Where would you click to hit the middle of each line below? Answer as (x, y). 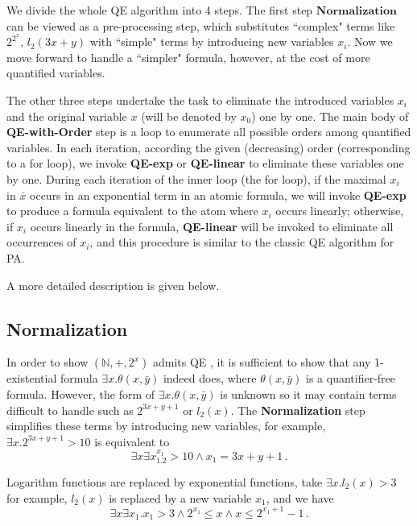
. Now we (370, 41)
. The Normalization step (298, 410)
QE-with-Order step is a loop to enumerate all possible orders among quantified (209, 132)
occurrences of (41, 242)
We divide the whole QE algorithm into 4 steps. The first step (160, 10)
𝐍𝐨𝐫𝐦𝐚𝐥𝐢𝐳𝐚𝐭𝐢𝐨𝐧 (356, 11)
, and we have (300, 497)
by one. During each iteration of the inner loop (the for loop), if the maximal (196, 179)
